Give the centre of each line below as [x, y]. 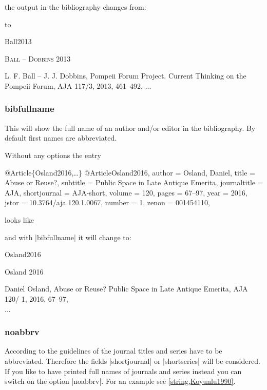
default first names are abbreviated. [61, 138]
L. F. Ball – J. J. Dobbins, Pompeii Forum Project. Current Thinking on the [126, 76]
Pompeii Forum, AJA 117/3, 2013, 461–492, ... [78, 85]
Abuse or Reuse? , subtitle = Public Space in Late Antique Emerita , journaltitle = [134, 182]
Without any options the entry [53, 155]
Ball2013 [18, 41]
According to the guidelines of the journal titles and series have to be [113, 351]
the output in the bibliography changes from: [75, 7]
